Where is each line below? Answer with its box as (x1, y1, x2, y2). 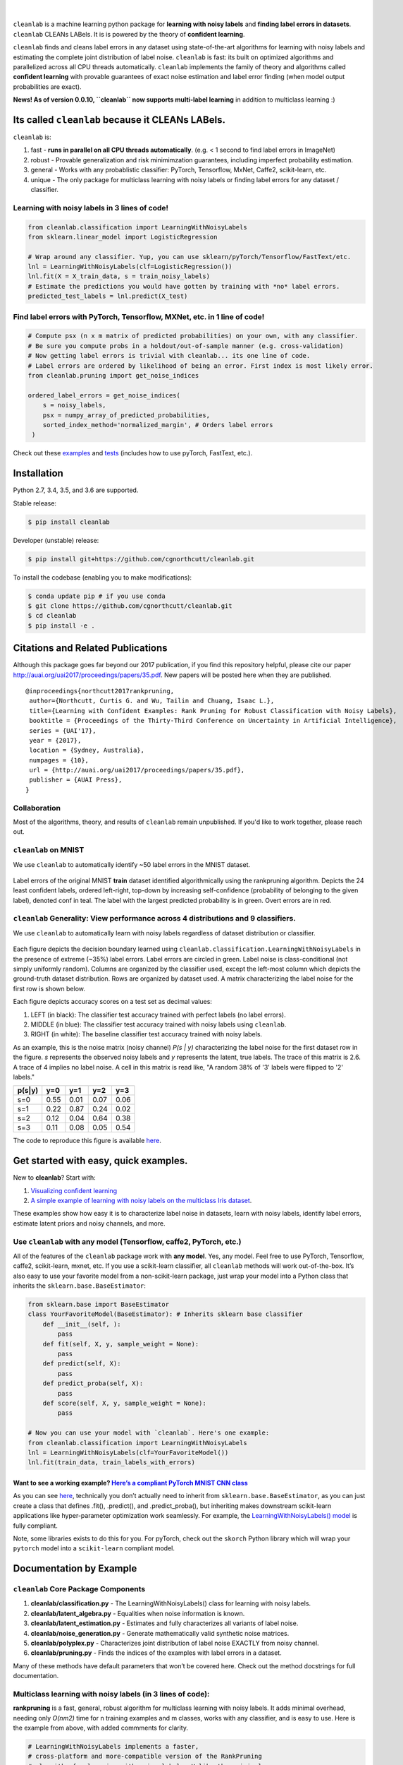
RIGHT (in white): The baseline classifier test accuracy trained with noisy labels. (30, 1030, 263, 1039)
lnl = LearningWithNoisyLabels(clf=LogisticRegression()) (27, 263, 232, 271)
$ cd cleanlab (27, 611, 77, 620)
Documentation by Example (13, 1562, 137, 1574)
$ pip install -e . (27, 621, 95, 630)
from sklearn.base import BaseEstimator (27, 1300, 169, 1309)
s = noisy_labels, (42, 401, 106, 409)
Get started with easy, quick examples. (13, 1155, 188, 1167)
